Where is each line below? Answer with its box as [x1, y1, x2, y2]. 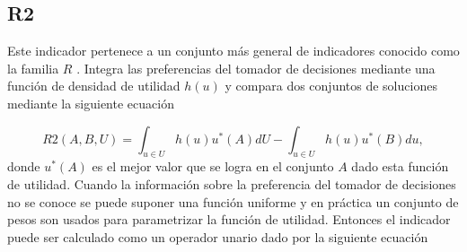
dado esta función [351, 157, 449, 176]
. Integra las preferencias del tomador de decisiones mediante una [76, 58, 436, 77]
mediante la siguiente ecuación [7, 93, 174, 112]
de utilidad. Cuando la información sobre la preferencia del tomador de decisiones [7, 174, 456, 193]
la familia [7, 58, 59, 77]
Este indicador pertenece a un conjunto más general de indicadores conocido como [7, 41, 460, 60]
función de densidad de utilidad [7, 76, 181, 95]
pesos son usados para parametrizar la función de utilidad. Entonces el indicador [7, 210, 451, 229]
